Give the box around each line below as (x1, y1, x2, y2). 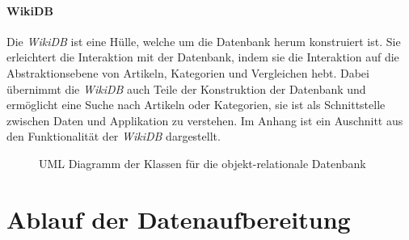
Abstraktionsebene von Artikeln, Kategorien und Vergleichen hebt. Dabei (6, 64, 369, 81)
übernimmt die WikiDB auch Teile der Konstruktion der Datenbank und (6, 80, 366, 97)
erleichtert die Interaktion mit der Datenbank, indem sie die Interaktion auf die (6, 48, 399, 65)
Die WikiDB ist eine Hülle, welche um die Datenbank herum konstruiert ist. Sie (6, 32, 401, 49)
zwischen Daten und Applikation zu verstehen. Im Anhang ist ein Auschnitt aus (6, 112, 403, 128)
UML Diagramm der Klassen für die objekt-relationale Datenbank (39, 154, 366, 171)
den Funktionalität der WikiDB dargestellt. (6, 128, 221, 145)
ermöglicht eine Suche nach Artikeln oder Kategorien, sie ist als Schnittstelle (6, 96, 386, 113)
